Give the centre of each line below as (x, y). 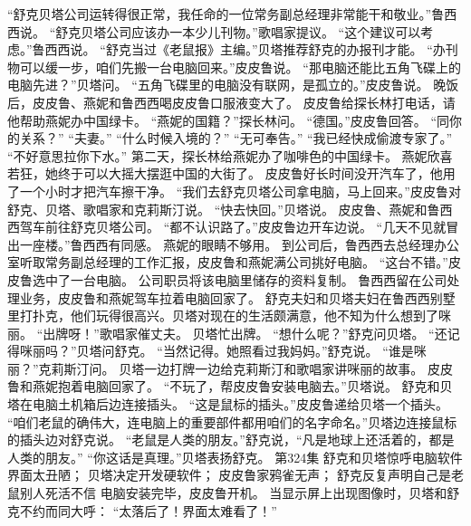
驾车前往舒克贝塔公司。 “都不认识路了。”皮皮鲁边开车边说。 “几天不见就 (233, 227)
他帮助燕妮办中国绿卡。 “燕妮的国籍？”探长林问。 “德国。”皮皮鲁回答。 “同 (229, 120)
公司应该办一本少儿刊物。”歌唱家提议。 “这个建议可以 (264, 31)
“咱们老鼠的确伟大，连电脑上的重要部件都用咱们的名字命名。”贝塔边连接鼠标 (232, 421)
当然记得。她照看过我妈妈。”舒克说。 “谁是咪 (294, 351)
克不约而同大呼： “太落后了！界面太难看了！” (142, 510)
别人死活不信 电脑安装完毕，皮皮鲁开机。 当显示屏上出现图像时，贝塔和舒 (240, 493)
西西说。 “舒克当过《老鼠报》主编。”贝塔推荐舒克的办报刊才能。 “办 (245, 49)
